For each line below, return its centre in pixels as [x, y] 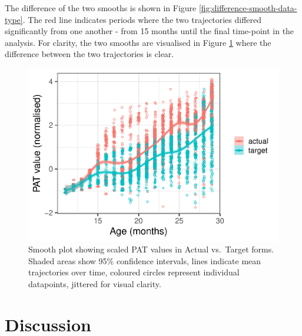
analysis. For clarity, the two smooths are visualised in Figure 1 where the [138, 42]
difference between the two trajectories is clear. [89, 54]
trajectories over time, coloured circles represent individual [134, 272]
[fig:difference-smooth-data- [248, 8]
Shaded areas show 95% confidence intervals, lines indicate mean [145, 260]
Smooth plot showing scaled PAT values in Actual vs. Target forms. [151, 249]
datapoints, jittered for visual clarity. [95, 283]
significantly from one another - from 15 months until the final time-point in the [150, 31]
